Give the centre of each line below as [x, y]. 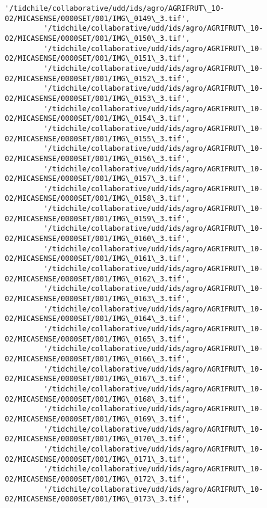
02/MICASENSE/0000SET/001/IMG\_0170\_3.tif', [97, 439]
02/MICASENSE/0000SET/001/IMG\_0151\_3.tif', [97, 59]
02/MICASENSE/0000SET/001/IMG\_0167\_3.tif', [97, 379]
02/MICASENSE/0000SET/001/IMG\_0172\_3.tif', [97, 479]
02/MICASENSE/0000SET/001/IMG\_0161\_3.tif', [97, 259]
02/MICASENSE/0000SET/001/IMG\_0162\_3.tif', [97, 279]
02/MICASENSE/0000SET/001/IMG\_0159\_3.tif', [97, 219]
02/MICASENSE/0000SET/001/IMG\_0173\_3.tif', [97, 499]
